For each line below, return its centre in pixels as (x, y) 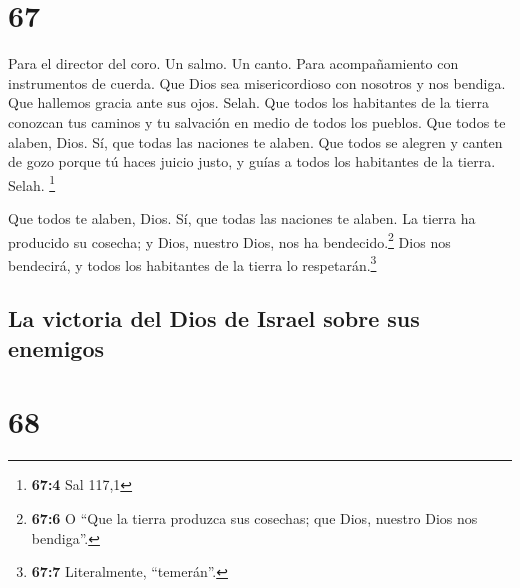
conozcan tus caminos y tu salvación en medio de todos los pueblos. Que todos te (257, 121)
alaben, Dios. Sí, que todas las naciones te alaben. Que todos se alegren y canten (255, 141)
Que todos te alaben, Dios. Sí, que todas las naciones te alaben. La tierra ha (242, 217)
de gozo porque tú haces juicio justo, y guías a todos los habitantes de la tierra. (252, 161)
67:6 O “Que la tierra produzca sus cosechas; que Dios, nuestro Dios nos (254, 517)
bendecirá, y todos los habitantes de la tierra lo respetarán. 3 (192, 263)
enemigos (56, 347)
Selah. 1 (32, 183)
